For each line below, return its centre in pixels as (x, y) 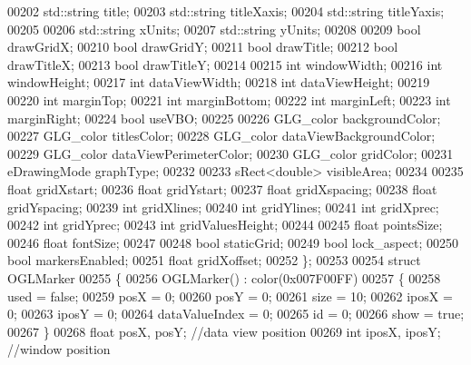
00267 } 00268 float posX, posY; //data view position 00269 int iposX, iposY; (224, 331)
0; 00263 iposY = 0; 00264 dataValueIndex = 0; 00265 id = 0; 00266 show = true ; (236, 314)
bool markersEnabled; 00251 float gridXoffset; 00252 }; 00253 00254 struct (214, 260)
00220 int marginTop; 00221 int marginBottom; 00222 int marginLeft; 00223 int (229, 99)
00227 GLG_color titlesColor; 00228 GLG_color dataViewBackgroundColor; (221, 136)
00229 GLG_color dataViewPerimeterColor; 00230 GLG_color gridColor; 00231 (231, 153)
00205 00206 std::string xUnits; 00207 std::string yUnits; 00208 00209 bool (214, 29)
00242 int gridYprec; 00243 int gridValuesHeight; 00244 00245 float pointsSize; (225, 225)
